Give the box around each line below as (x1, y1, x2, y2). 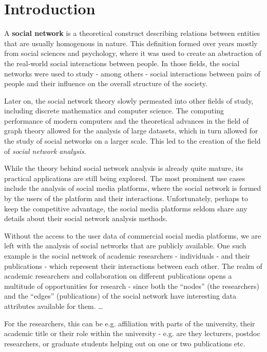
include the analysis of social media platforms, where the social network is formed (4, 183, 261, 193)
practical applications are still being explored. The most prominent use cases (4, 172, 245, 183)
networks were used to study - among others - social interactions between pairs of (4, 68, 260, 79)
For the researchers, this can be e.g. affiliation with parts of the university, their (4, 318, 255, 328)
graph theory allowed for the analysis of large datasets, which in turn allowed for (4, 125, 258, 136)
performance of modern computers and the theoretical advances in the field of (4, 115, 249, 126)
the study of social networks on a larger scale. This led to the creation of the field (4, 135, 261, 146)
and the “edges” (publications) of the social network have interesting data (4, 290, 236, 301)
